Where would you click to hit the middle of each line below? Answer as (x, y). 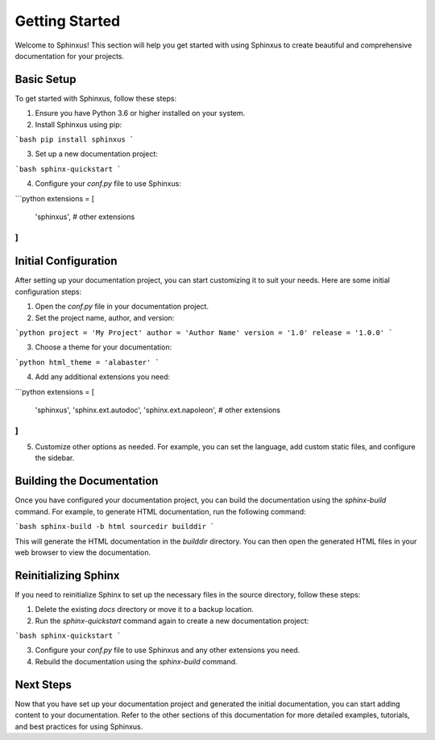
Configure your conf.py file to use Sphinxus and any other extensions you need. (168, 650)
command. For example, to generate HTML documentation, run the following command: (160, 511)
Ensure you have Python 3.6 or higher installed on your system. (140, 114)
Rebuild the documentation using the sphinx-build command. (136, 661)
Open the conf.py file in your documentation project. (122, 307)
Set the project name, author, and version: (105, 317)
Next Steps (43, 684)
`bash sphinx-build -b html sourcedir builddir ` (115, 527)
